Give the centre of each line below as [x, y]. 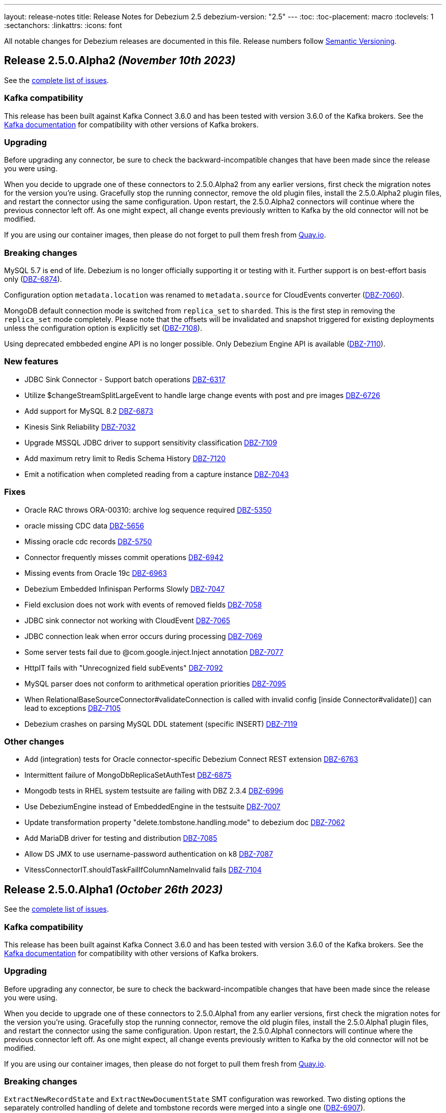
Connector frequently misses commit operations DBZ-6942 [124, 557]
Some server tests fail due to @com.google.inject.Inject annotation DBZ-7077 [154, 652]
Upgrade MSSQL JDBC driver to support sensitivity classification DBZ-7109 [151, 442]
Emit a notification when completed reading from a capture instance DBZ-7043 [157, 474]
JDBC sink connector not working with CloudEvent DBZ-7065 [128, 620]
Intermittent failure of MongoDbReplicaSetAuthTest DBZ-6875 [128, 775]
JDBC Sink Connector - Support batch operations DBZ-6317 [125, 379]
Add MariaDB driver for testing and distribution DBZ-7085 [121, 838]
